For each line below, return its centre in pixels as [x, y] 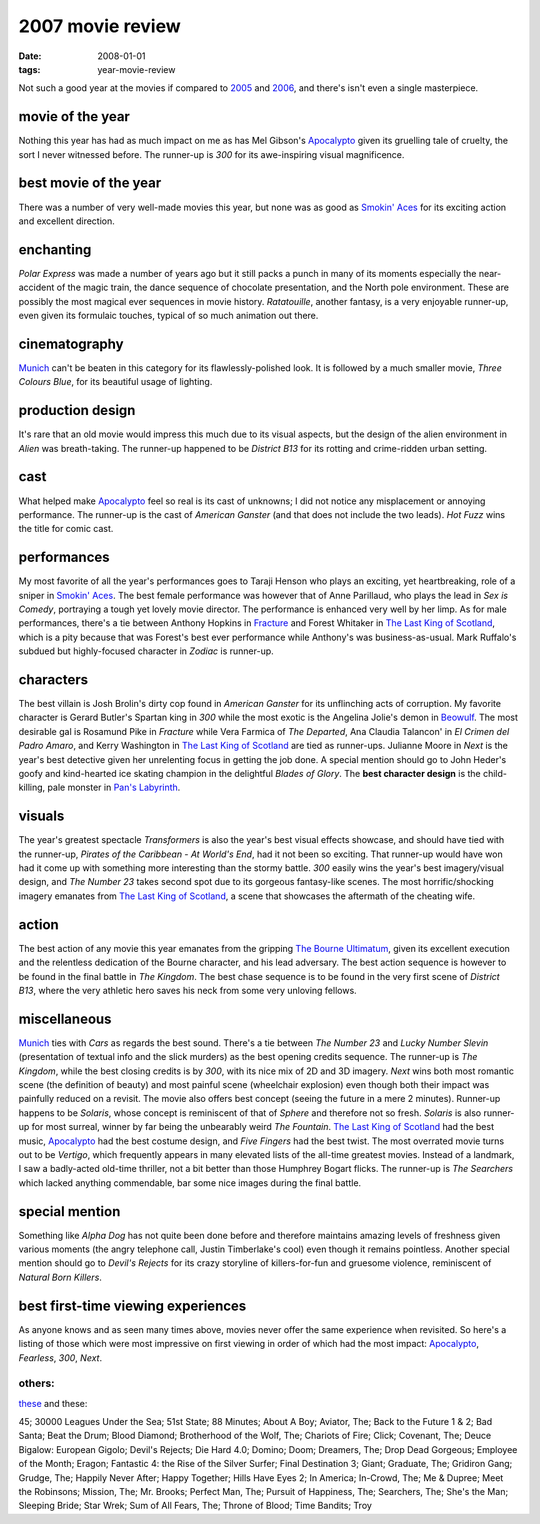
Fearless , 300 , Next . [60, 1357]
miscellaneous [65, 1018]
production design [77, 410]
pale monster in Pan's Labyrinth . [114, 787]
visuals [41, 816]
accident [36, 287]
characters [53, 679]
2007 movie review [100, 26]
